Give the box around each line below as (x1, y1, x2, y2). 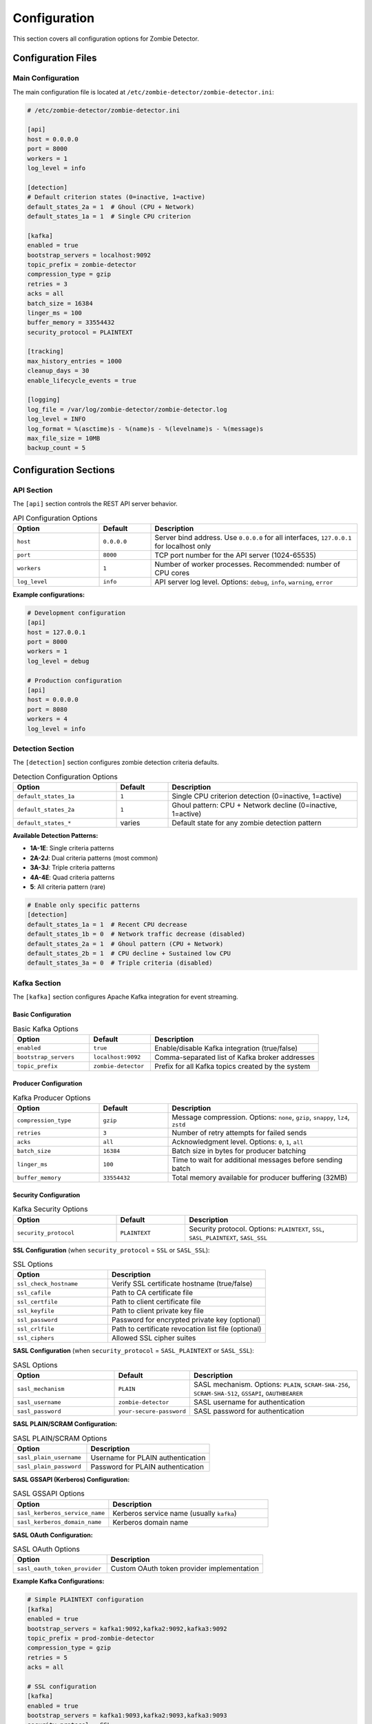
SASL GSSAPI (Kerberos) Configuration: (12, 1475, 130, 1483)
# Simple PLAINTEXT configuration (27, 1596, 144, 1603)
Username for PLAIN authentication (90, 1452, 206, 1462)
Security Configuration (12, 1190, 81, 1199)
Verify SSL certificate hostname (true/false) (111, 1279, 253, 1289)
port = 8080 (27, 705, 68, 713)
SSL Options (12, 1259, 53, 1269)
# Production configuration (27, 676, 122, 684)
